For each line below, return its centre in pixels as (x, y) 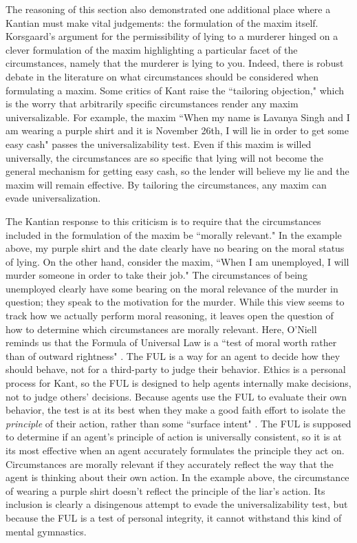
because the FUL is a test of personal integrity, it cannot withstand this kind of (174, 517)
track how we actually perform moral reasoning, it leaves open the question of (170, 316)
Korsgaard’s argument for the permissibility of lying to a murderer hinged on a (172, 36)
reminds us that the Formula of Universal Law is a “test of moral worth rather (171, 342)
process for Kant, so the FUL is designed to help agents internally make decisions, (178, 383)
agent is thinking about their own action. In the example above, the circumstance (177, 477)
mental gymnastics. (46, 531)
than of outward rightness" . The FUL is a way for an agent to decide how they (173, 355)
